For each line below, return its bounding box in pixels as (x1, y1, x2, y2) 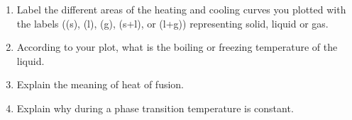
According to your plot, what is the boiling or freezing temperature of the (16, 40, 338, 54)
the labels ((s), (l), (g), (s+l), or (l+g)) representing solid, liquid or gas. (16, 16, 329, 30)
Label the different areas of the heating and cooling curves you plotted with (16, 2, 346, 16)
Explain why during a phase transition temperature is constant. (16, 100, 294, 115)
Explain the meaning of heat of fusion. (16, 77, 184, 92)
